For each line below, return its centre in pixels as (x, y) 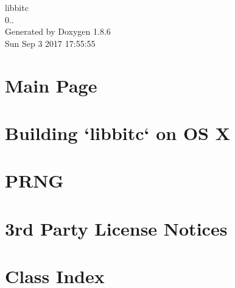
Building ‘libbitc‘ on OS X (118, 132)
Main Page (51, 85)
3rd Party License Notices (116, 228)
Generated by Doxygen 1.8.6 (58, 31)
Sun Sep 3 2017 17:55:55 (50, 43)
